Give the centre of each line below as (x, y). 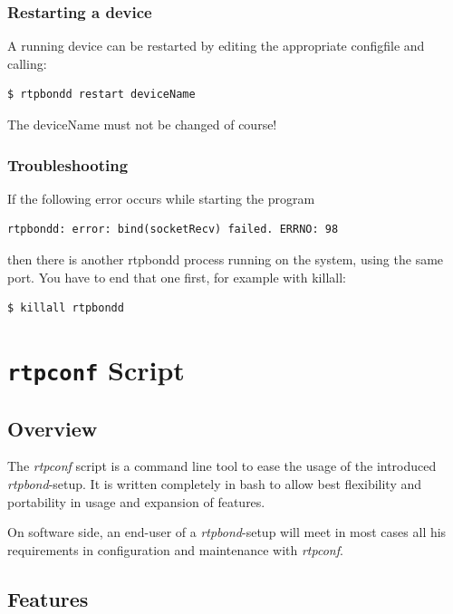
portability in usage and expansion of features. (136, 501)
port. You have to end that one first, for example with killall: (177, 277)
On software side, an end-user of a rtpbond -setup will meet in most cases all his (227, 532)
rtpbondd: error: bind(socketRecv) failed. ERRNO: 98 (173, 230)
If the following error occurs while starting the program (161, 198)
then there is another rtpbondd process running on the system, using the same (226, 259)
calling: (27, 63)
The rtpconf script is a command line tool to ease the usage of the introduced (222, 466)
